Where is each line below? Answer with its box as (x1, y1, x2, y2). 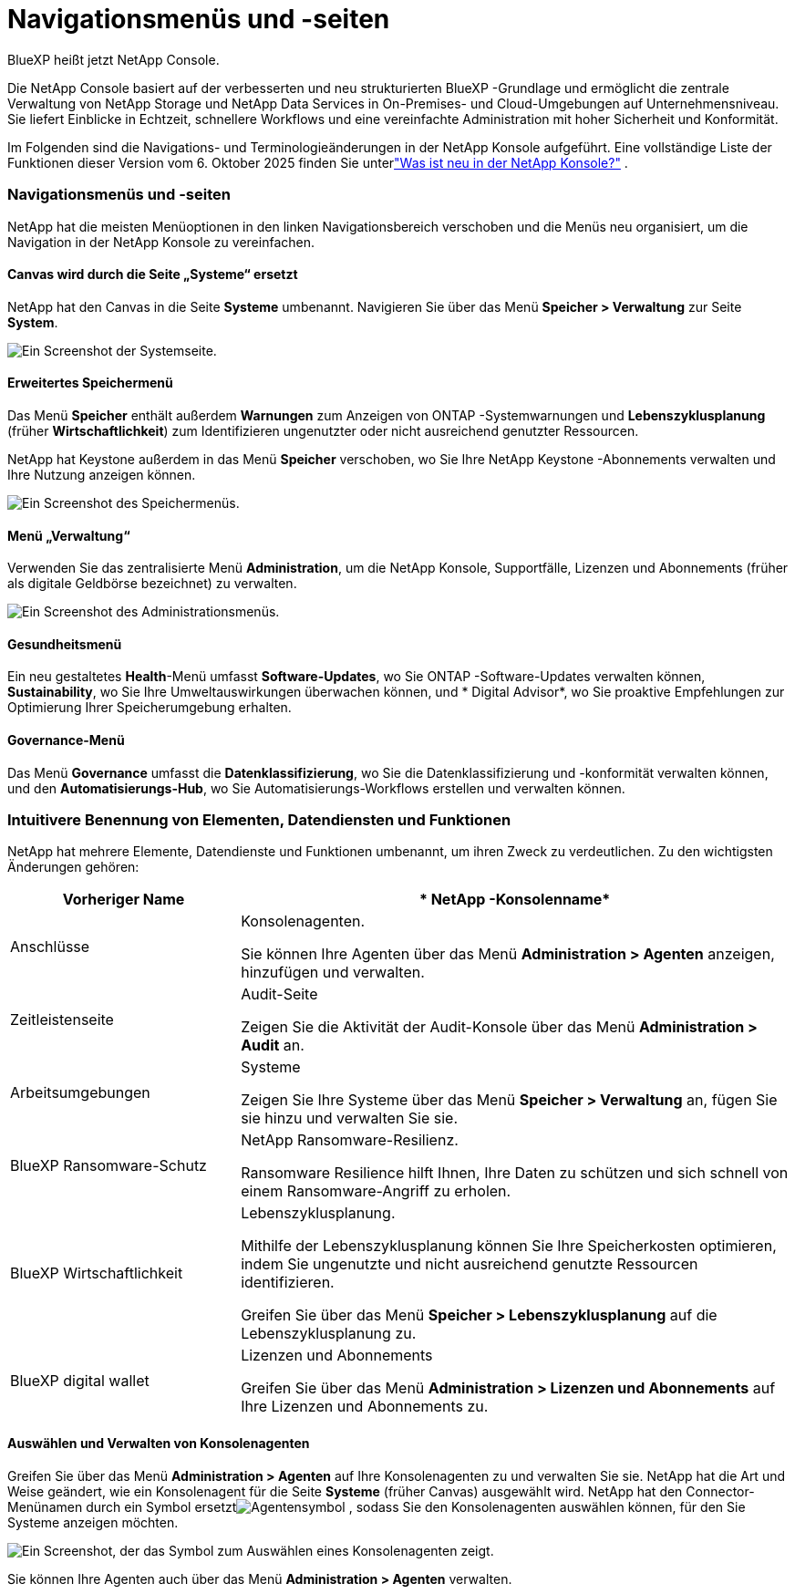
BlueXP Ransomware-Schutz (10, 1156, 207, 1175)
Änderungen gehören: (7, 859, 139, 875)
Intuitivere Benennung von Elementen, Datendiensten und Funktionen (7, 810, 511, 829)
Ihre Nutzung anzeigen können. (7, 466, 196, 482)
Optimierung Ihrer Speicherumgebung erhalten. (7, 699, 292, 716)
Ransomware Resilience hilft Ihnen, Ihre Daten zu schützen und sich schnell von (241, 1164, 789, 1183)
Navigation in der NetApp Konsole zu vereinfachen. (7, 233, 315, 250)
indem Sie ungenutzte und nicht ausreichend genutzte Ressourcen (241, 1255, 698, 1274)
